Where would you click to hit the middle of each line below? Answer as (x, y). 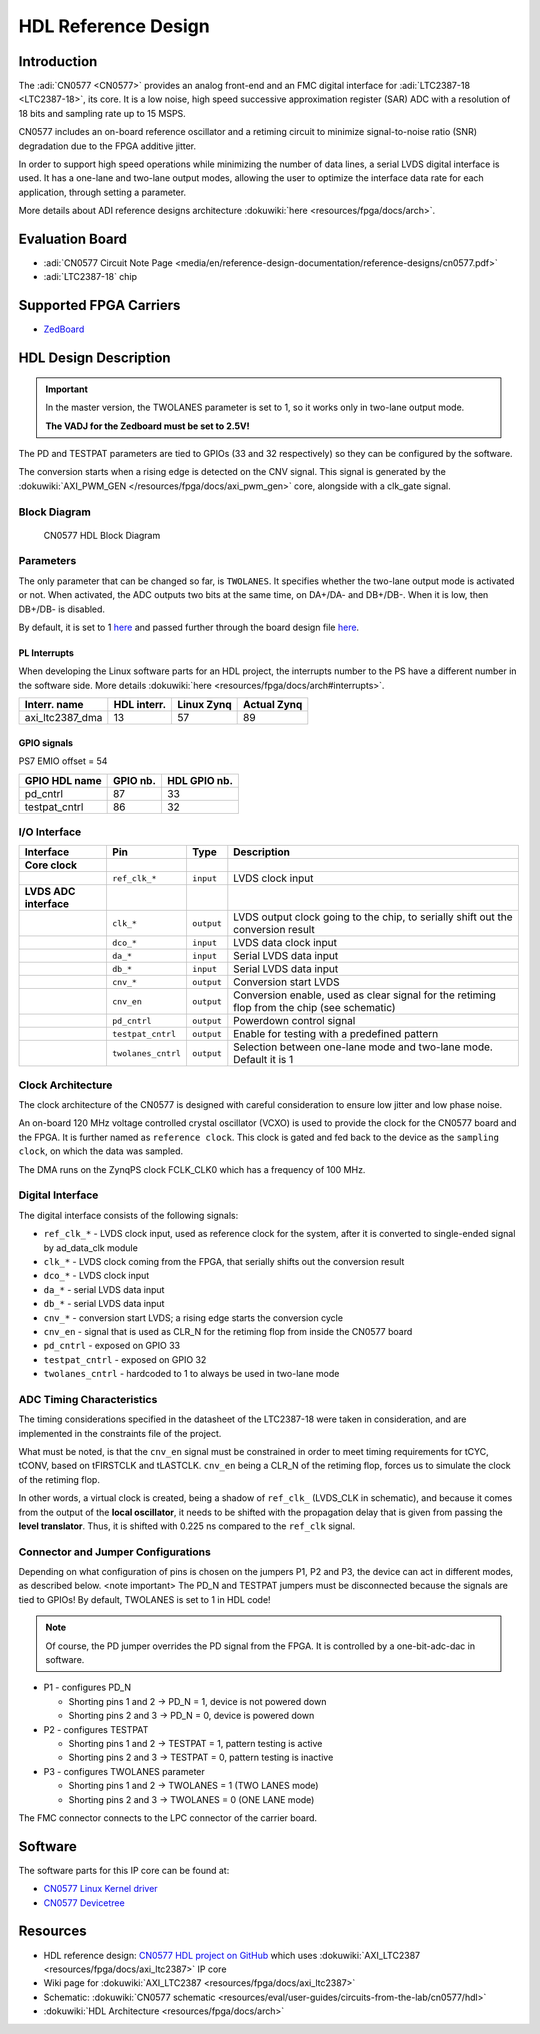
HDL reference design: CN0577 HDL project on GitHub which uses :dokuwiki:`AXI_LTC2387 (231, 1955)
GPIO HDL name (63, 780)
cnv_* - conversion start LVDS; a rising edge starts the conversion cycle (193, 1317)
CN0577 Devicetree (84, 1902)
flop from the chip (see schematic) (314, 1008)
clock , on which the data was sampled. (101, 1151)
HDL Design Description (94, 358)
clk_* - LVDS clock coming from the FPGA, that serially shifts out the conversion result (224, 1261)
